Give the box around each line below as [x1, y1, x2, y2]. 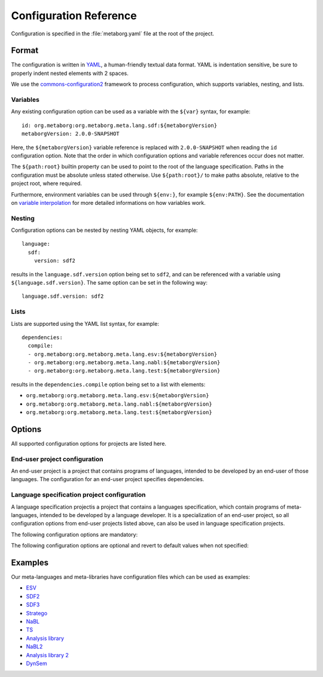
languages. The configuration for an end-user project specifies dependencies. [11, 476, 205, 483]
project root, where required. [11, 180, 82, 187]
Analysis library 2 [26, 651, 69, 658]
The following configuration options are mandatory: [11, 531, 138, 538]
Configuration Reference [11, 9, 137, 22]
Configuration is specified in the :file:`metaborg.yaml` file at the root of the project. [11, 30, 215, 37]
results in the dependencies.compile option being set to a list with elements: [11, 380, 206, 388]
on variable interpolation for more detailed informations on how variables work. [11, 199, 206, 206]
